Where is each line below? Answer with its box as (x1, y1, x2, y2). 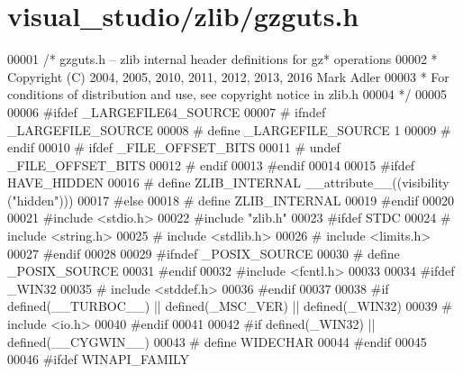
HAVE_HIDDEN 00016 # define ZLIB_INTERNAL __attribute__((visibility (7, 173, 449, 192)
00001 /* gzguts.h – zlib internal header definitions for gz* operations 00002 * (7, 50, 438, 68)
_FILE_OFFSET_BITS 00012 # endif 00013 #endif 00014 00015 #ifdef (7, 155, 415, 174)
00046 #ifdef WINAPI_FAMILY (7, 350, 190, 369)
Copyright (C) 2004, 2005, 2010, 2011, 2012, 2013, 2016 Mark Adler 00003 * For (7, 67, 449, 86)
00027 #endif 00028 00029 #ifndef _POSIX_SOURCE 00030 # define (7, 243, 400, 262)
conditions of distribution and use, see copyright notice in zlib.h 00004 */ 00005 (7, 85, 448, 104)
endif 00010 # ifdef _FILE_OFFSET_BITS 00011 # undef (7, 138, 340, 157)
